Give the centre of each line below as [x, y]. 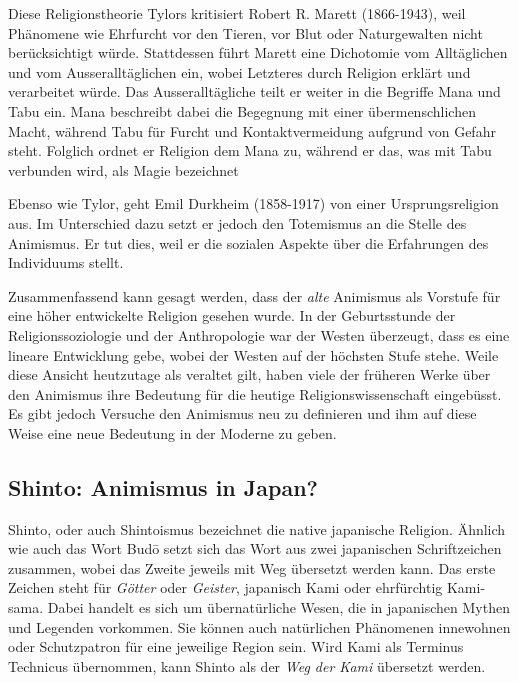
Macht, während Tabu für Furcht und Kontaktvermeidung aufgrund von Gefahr [252, 130]
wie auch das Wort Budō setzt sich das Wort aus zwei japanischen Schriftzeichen [255, 548]
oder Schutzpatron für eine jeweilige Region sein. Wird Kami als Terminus [236, 646]
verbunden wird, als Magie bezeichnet [123, 169]
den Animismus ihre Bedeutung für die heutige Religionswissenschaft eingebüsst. [255, 393]
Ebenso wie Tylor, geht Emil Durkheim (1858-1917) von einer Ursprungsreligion [253, 203]
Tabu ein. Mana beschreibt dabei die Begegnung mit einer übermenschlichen [242, 110]
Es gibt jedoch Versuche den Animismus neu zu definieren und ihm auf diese [242, 413]
